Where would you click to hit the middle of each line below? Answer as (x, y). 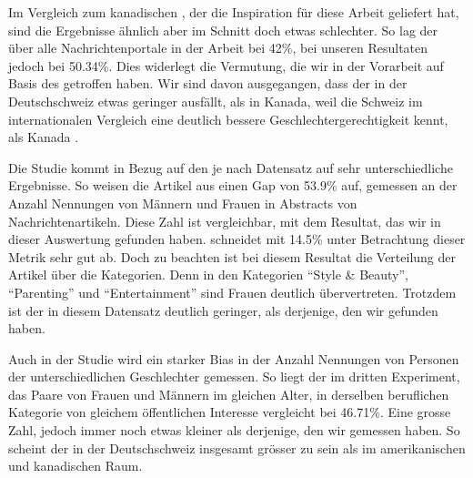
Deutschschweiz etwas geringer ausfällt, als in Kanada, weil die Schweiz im (216, 101)
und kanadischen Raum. (75, 466)
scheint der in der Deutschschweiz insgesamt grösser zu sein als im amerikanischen (237, 447)
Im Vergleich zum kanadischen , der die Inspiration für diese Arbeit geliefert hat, (234, 12)
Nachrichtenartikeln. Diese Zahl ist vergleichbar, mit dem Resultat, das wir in (225, 221)
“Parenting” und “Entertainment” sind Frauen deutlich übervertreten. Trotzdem (232, 292)
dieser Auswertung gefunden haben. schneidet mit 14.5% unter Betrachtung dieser (237, 239)
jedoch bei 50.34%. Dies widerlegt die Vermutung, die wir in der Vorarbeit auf (226, 65)
